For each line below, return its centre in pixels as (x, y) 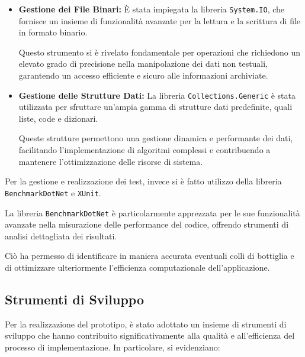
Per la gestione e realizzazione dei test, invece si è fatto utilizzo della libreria (143, 181)
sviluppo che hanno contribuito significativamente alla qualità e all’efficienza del (150, 335)
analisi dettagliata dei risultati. (61, 236)
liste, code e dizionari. (58, 118)
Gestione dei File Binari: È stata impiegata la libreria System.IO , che (152, 9)
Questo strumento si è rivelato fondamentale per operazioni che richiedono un (160, 52)
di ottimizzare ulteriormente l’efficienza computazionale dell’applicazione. (137, 267)
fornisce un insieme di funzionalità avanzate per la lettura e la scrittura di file (160, 20)
